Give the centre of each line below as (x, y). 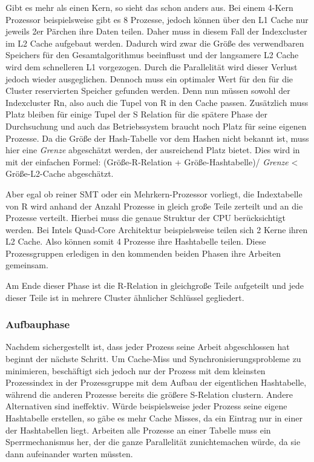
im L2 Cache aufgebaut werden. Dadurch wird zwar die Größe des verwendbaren (155, 43)
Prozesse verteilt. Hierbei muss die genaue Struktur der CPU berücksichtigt (146, 218)
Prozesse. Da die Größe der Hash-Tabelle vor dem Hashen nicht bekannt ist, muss (157, 138)
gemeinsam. (27, 265)
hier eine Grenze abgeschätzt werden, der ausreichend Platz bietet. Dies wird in (153, 150)
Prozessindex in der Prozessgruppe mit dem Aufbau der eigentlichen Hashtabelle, (156, 382)
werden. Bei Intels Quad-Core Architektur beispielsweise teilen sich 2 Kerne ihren (157, 229)
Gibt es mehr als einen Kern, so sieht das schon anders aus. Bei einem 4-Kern (149, 7)
